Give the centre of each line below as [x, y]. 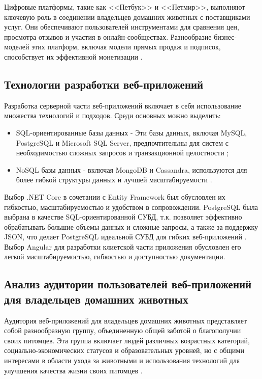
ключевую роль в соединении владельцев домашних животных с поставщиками [127, 17]
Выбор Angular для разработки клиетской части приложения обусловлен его [123, 246]
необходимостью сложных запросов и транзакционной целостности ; [122, 153]
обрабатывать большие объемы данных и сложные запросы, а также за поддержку [131, 226]
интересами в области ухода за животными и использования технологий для [122, 360]
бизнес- [225, 36]
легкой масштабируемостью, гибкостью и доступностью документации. [115, 256]
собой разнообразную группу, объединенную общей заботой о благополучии [123, 330]
